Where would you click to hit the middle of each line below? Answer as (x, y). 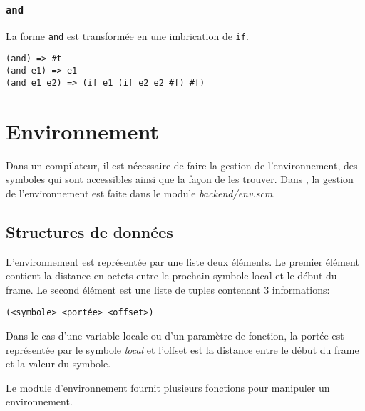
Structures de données (89, 231)
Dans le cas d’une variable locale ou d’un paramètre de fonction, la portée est (175, 335)
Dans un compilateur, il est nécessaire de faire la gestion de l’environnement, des (182, 165)
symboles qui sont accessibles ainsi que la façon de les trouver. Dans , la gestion (180, 179)
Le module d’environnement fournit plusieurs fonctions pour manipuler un (168, 387)
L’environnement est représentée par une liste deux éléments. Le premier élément (182, 261)
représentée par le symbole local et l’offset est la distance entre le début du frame (182, 349)
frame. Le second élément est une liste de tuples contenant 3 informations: (168, 289)
